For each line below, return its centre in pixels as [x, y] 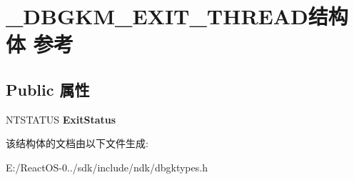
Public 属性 [48, 89]
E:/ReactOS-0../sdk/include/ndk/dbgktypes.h [107, 167]
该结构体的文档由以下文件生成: [77, 143]
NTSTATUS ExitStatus [61, 119]
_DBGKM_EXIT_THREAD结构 [177, 16]
